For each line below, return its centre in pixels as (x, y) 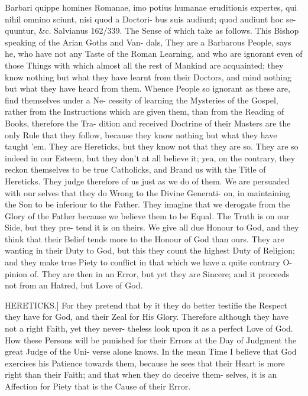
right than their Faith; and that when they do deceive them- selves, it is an (141, 374)
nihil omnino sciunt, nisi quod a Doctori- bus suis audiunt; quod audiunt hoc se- (150, 19)
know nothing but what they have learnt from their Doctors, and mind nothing (148, 77)
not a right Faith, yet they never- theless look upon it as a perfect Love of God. (149, 328)
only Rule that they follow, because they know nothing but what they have (141, 134)
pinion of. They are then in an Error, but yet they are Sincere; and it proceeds (147, 273)
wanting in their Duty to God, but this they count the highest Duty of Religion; (150, 250)
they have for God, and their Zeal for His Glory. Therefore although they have (147, 317)
